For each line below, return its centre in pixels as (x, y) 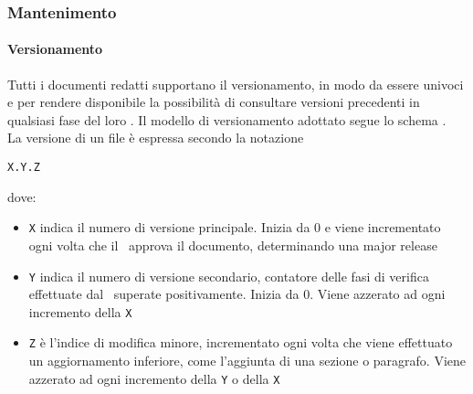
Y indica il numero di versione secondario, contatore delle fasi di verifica (229, 276)
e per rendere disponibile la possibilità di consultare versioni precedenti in (214, 102)
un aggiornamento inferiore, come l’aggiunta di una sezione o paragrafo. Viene (247, 361)
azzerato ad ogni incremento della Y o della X (154, 378)
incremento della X (80, 311)
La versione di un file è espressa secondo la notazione (156, 138)
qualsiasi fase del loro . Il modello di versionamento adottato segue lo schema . (227, 119)
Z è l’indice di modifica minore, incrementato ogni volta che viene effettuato (241, 342)
